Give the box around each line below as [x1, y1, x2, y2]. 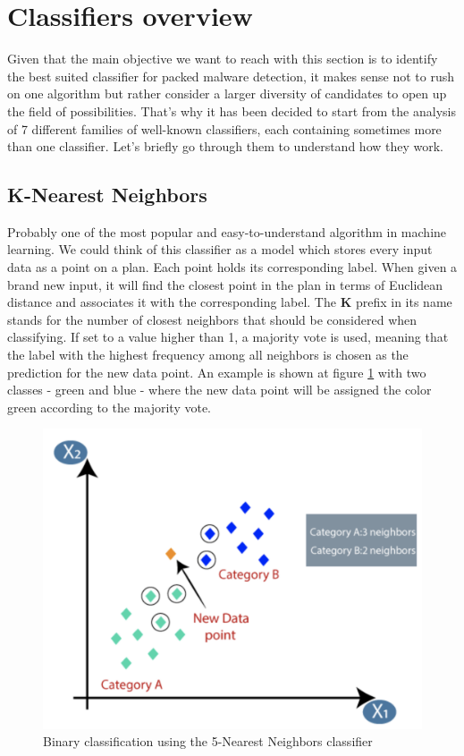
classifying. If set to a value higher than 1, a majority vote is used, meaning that [7, 327, 449, 346]
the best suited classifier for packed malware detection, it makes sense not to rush [7, 66, 455, 85]
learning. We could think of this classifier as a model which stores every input [7, 240, 433, 259]
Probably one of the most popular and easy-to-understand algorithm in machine [7, 222, 447, 241]
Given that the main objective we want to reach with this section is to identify [7, 49, 438, 68]
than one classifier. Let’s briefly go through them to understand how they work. [7, 137, 443, 156]
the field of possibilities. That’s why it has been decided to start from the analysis [7, 101, 456, 120]
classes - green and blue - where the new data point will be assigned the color [7, 380, 432, 399]
